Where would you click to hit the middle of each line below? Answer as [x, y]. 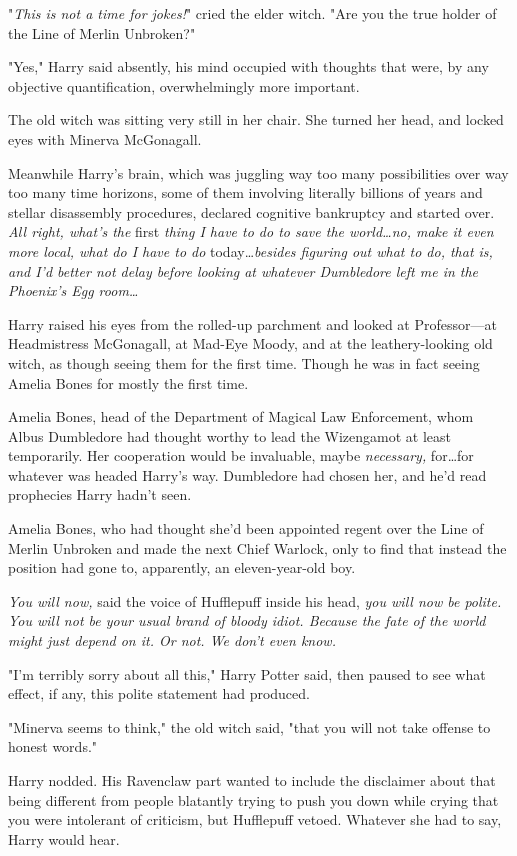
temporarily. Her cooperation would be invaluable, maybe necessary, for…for [241, 455]
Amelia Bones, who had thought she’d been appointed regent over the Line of [246, 528]
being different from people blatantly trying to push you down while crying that [253, 799]
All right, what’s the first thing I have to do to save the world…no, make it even [251, 231]
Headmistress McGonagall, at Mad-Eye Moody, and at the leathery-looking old [250, 343]
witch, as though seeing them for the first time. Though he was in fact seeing [244, 362]
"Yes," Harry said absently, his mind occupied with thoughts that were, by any [248, 66]
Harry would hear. [64, 838]
